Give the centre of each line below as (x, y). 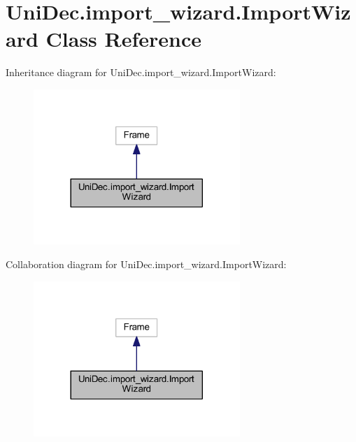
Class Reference (124, 39)
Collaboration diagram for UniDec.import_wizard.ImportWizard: (146, 264)
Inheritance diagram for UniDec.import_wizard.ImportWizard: (141, 72)
